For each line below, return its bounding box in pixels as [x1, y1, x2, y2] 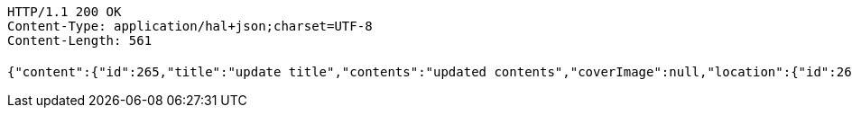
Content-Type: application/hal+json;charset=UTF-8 [7, 19, 373, 33]
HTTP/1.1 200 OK [7, 4, 122, 19]
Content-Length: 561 [7, 33, 153, 48]
